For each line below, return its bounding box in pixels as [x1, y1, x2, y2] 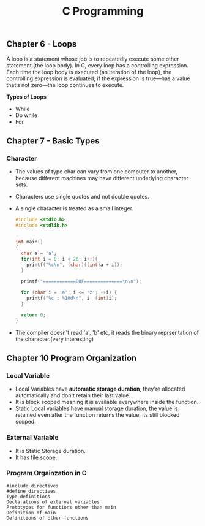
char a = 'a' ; [21, 250, 57, 256]
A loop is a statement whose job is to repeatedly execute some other [6, 55, 179, 63]
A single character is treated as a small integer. [15, 205, 133, 212]
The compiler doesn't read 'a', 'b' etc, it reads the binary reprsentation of [15, 329, 199, 336]
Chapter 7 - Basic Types [6, 136, 100, 146]
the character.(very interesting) [15, 335, 94, 343]
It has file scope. [15, 454, 58, 461]
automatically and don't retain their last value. [15, 392, 130, 399]
